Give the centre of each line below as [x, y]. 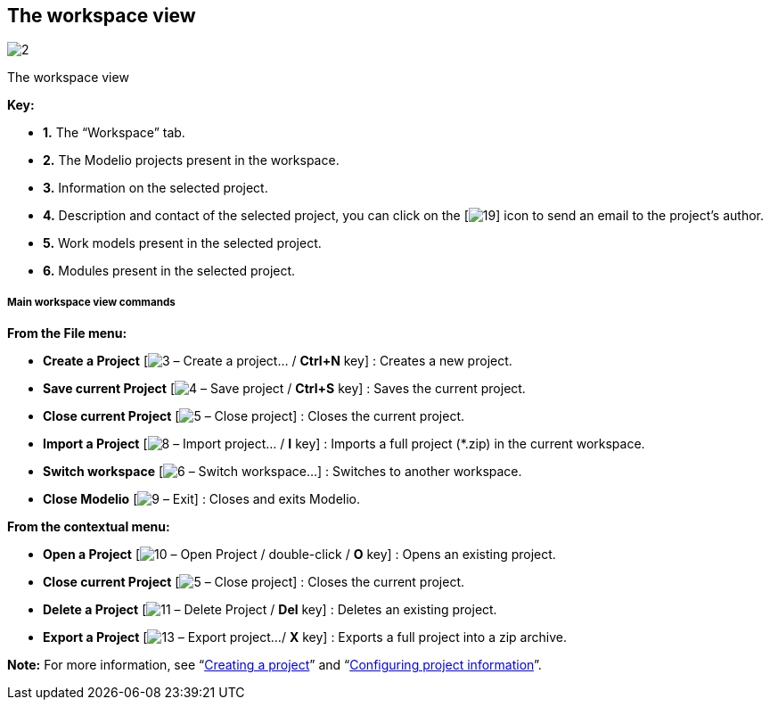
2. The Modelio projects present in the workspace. [191, 160]
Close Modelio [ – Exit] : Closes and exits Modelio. [202, 499]
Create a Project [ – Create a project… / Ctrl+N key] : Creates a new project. [278, 361]
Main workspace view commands [91, 302]
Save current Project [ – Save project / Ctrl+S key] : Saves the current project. [284, 389]
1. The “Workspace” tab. [114, 133]
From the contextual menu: [89, 527]
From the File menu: [67, 333]
